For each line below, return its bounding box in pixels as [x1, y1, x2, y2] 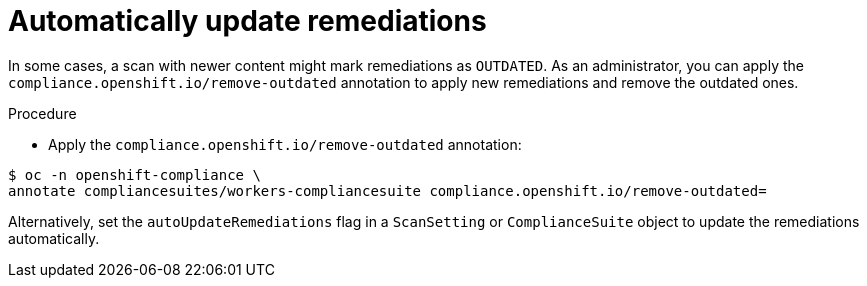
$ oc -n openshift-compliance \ [8, 166, 261, 183]
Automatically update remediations [8, 4, 487, 38]
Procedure [8, 104, 77, 122]
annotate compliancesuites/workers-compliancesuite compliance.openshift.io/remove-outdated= [8, 182, 767, 199]
